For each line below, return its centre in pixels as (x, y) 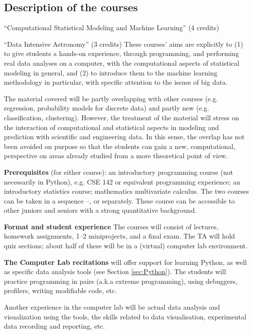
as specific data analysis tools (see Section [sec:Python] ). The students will (115, 271)
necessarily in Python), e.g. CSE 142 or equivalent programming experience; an (122, 181)
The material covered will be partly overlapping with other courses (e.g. (111, 98)
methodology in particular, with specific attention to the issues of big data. (116, 82)
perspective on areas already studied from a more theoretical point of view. (116, 156)
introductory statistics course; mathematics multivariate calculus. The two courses (126, 191)
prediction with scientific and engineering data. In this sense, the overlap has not (124, 137)
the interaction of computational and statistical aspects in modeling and (112, 127)
